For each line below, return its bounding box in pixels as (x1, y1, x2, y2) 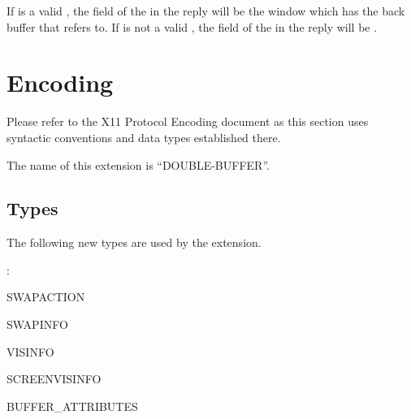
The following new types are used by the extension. (6, 234, 262, 251)
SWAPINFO (6, 316, 68, 333)
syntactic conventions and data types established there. (6, 128, 281, 145)
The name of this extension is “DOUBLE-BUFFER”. (6, 156, 270, 173)
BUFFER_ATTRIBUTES (6, 397, 138, 414)
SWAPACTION (6, 288, 85, 305)
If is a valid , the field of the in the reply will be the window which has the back (6, 2, 405, 19)
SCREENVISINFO (6, 370, 102, 387)
